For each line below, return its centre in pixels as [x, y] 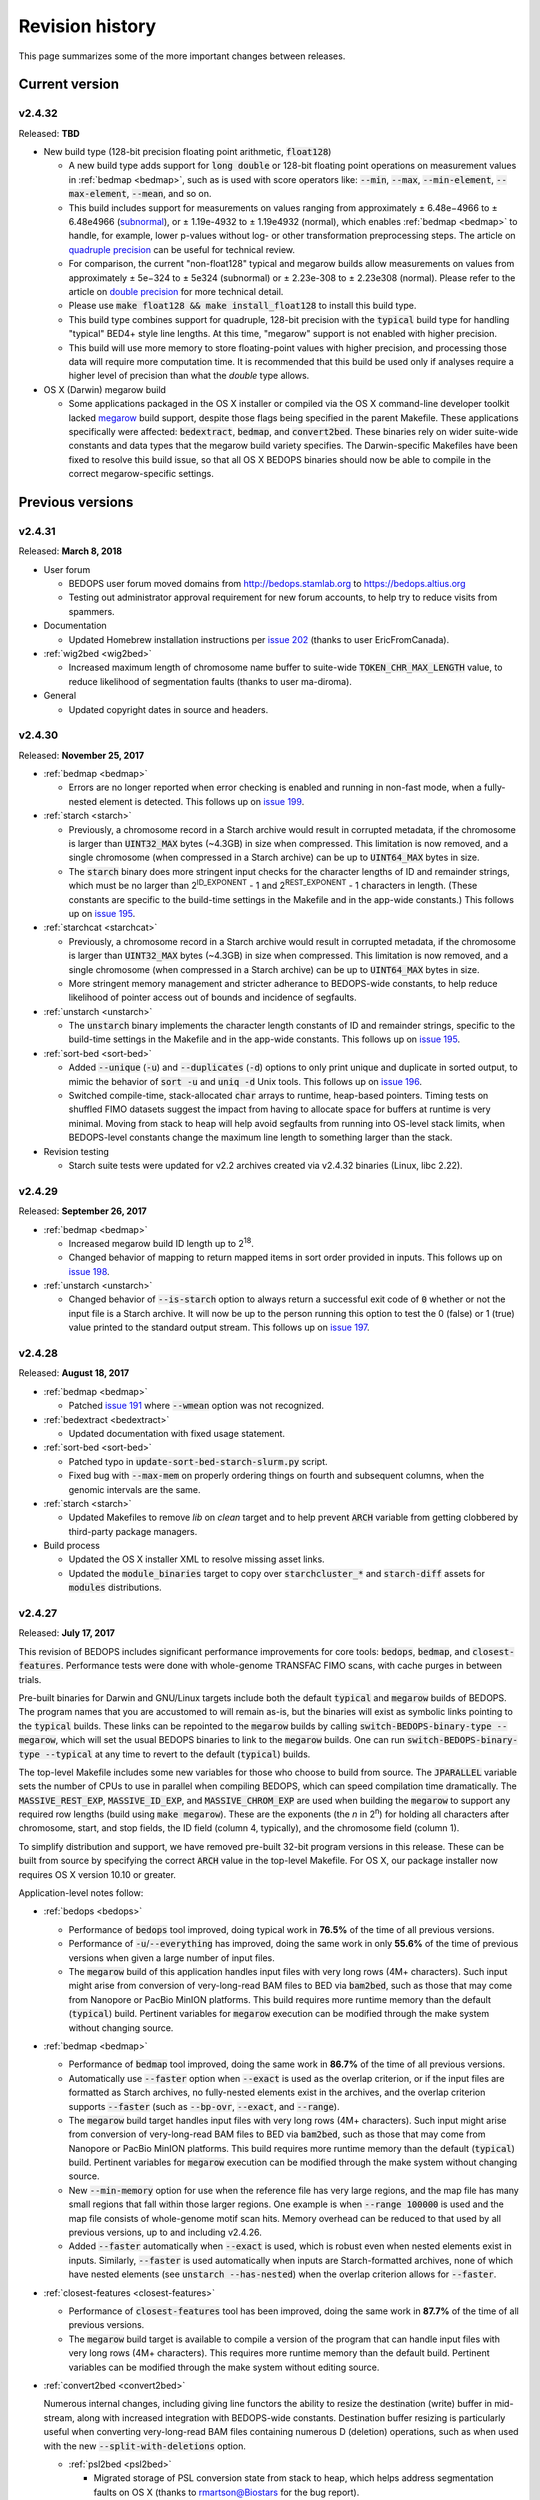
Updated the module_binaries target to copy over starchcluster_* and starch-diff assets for [276, 1573]
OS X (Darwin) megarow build [105, 389]
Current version [69, 84]
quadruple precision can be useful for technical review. [181, 249]
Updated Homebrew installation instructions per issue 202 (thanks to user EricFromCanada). [259, 639]
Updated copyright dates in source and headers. [168, 709]
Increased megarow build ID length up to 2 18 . [161, 1242]
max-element [97, 194]
